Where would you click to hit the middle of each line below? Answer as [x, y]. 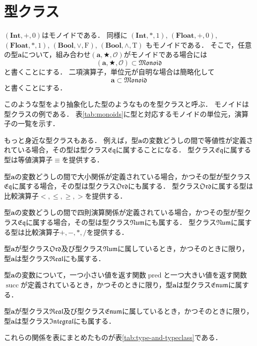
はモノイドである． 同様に [85, 35]
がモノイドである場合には [165, 54]
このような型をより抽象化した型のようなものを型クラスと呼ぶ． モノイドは [127, 104]
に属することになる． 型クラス [165, 150]
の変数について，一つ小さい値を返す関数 [80, 275]
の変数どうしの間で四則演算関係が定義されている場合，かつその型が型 [129, 212]
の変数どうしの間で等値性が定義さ [198, 140]
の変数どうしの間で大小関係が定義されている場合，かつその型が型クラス [133, 176]
